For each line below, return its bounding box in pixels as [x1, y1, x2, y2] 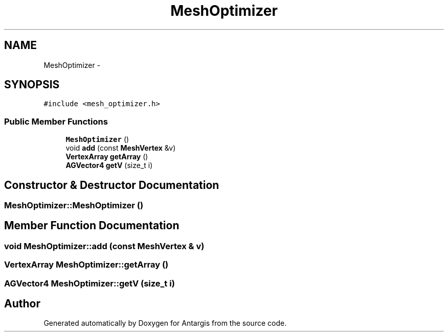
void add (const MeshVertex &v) [65, 143, 176, 153]
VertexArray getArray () [65, 152, 148, 161]
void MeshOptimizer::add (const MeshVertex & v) [4, 241, 205, 251]
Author [4, 297, 40, 310]
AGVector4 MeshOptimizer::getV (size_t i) [4, 278, 175, 289]
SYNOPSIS [4, 78, 60, 91]
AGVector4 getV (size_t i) [65, 161, 153, 170]
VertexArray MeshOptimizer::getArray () [4, 259, 169, 270]
